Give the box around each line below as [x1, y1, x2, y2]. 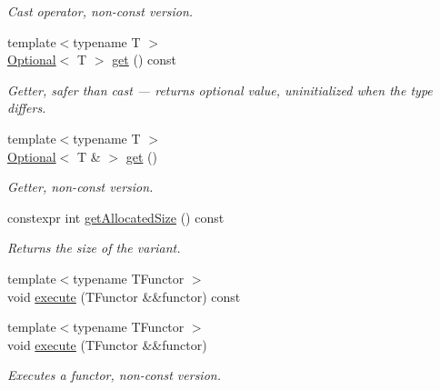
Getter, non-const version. [7, 177, 154, 196]
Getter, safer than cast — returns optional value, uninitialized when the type [7, 80, 433, 99]
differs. [7, 98, 46, 117]
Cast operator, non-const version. [7, 2, 194, 20]
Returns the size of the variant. [7, 238, 181, 257]
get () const [112, 50, 176, 69]
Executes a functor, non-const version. [7, 365, 221, 385]
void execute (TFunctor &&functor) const [7, 286, 241, 305]
